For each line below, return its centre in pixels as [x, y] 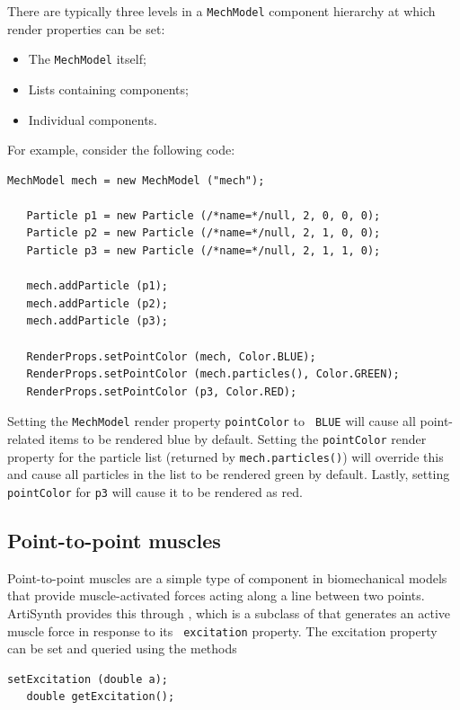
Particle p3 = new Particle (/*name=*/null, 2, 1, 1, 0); [203, 251]
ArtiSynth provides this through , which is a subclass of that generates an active [229, 613]
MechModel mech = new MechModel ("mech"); [136, 180]
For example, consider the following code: [121, 150]
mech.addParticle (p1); [97, 286]
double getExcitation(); [101, 697]
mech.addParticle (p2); [97, 303]
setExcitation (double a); [88, 679]
